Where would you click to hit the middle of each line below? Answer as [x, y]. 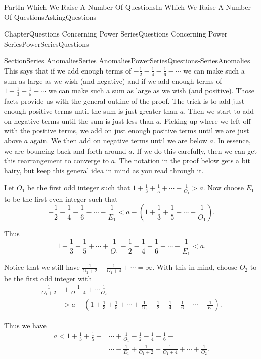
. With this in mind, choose [195, 267]
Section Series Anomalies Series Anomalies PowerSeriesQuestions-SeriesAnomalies [127, 61]
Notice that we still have [42, 267]
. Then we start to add [219, 111]
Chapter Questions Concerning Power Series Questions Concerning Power [116, 34]
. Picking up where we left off [205, 120]
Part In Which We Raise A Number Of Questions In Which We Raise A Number [127, 7]
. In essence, [232, 141]
